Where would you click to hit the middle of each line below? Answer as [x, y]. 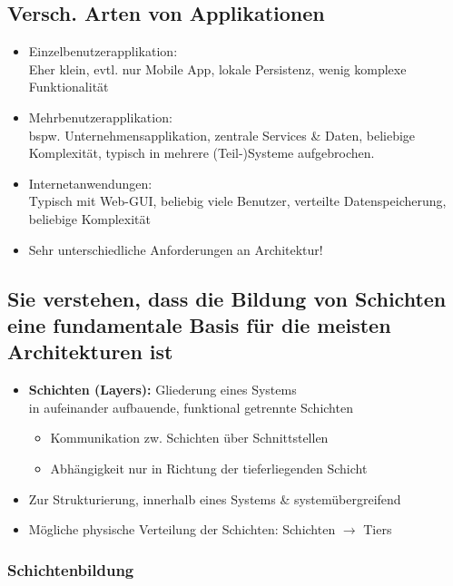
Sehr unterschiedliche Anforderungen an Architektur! [176, 249]
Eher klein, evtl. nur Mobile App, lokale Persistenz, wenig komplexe [217, 68]
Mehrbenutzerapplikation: [100, 117]
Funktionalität [69, 87]
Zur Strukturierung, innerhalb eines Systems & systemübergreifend [215, 498]
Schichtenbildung [71, 569]
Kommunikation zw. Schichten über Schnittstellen [189, 438]
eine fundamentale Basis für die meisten [199, 324]
